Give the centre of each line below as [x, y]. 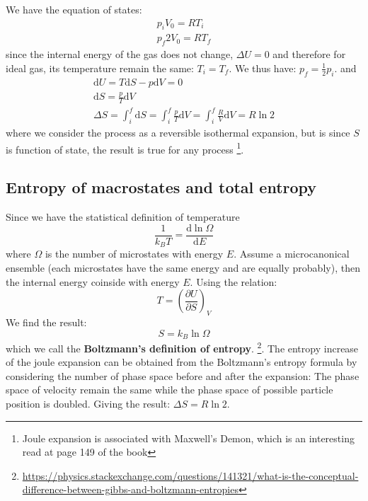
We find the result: [46, 322]
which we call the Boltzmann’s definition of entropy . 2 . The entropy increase [182, 347]
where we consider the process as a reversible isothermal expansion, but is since [178, 133]
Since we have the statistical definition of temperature [123, 217]
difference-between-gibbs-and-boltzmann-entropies [130, 489]
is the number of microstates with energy [134, 254]
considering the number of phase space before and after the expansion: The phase [183, 375]
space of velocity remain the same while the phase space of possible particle [169, 390]
